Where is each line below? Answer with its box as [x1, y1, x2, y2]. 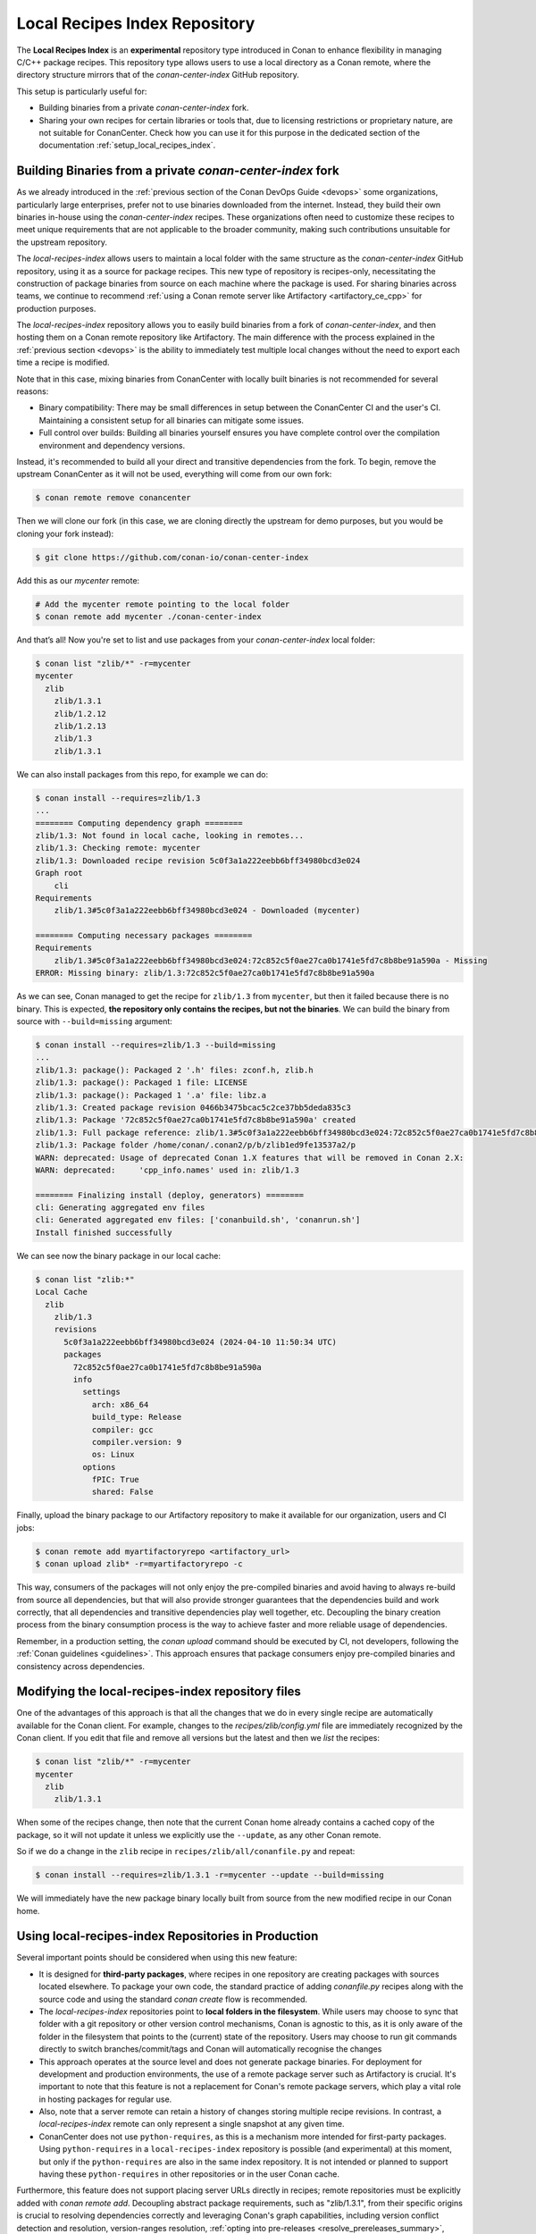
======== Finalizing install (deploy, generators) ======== [35, 1189, 305, 1200]
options [81, 1462, 116, 1472]
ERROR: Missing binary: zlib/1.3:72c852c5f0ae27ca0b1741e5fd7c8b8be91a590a [35, 968, 375, 978]
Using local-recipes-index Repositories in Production [16, 1928, 319, 1944]
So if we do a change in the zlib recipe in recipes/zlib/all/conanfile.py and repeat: [16, 1846, 356, 1857]
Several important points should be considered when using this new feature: [16, 1953, 297, 1963]
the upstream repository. [16, 237, 107, 248]
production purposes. [16, 303, 96, 314]
